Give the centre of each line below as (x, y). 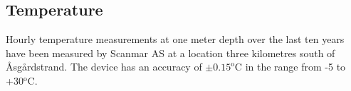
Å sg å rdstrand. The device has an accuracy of (104, 67)
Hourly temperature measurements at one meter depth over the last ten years (175, 39)
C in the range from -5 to (290, 67)
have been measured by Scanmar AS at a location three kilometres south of (171, 53)
